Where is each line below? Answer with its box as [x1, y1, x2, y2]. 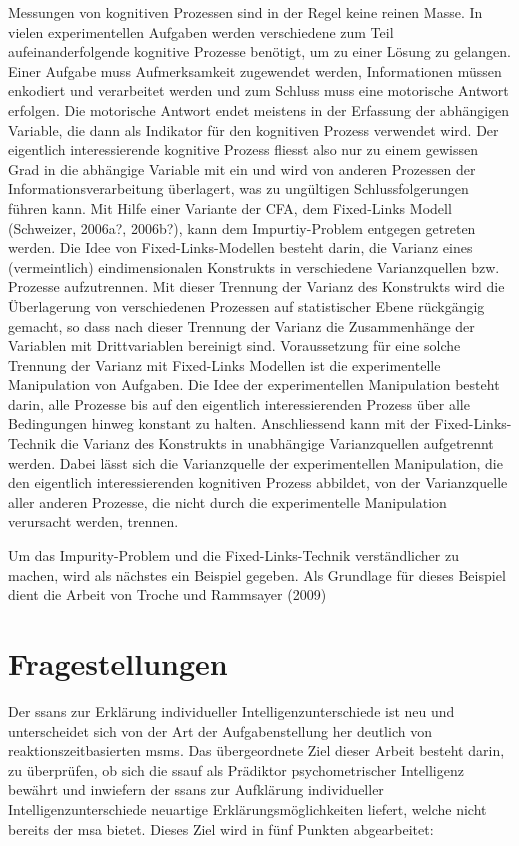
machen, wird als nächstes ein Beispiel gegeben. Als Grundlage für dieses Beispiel [8, 564, 506, 585]
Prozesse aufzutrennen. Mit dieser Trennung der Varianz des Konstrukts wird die [8, 276, 505, 297]
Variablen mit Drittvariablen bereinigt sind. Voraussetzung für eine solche [8, 335, 461, 356]
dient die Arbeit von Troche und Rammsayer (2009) [8, 584, 327, 605]
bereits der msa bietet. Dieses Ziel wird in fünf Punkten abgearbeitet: [8, 818, 434, 839]
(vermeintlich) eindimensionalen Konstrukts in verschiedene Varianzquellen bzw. [8, 256, 500, 277]
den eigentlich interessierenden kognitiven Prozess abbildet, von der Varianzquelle [8, 472, 508, 493]
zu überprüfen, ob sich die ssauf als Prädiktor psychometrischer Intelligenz [8, 759, 464, 780]
